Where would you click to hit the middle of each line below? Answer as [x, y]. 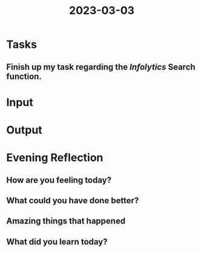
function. [24, 76]
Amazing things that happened [66, 221]
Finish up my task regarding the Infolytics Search [101, 67]
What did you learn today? [57, 242]
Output [24, 130]
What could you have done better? [73, 200]
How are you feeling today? [59, 180]
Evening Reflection [55, 158]
